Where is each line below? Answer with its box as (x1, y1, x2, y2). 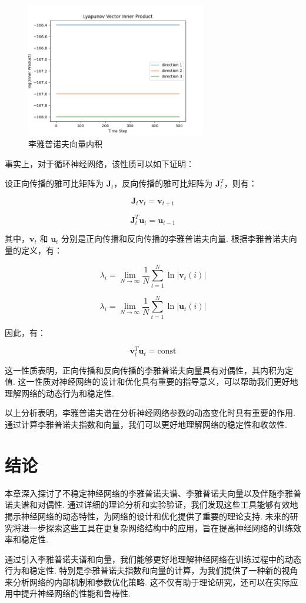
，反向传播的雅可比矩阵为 (114, 177, 213, 189)
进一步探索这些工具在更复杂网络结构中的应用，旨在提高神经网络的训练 (21, 521, 293, 534)
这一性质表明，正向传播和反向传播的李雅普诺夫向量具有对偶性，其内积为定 (5, 364, 293, 376)
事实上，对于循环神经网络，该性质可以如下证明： (5, 157, 194, 169)
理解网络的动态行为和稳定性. (5, 387, 114, 399)
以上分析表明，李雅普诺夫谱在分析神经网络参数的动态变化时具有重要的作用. (5, 407, 295, 419)
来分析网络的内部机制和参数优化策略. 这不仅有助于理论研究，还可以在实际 (5, 575, 290, 588)
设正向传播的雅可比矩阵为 (5, 177, 104, 189)
